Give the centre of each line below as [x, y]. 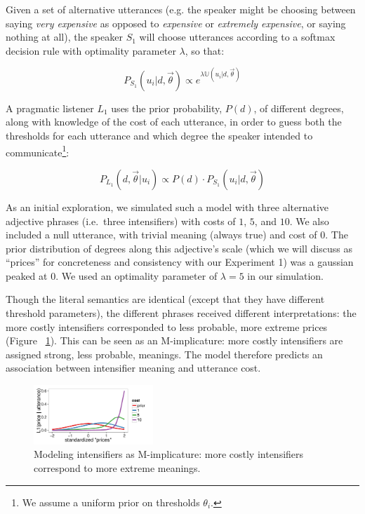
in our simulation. [285, 275]
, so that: [205, 50]
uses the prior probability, [167, 108]
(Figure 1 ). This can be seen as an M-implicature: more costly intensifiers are [174, 340]
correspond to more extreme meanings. [117, 468]
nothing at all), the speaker [64, 37]
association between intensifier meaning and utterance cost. [133, 368]
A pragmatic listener [50, 108]
